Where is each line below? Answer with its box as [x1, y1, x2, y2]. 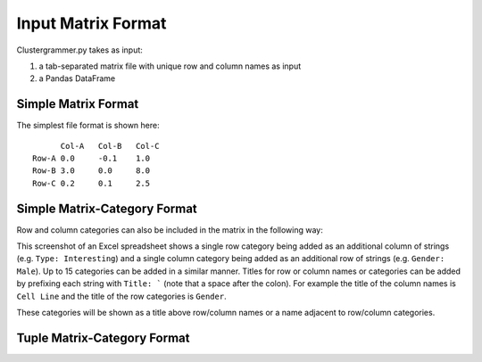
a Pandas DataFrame [38, 73, 116, 84]
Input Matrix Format [16, 13, 167, 33]
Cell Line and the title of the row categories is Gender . [16, 291, 227, 301]
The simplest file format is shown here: [16, 120, 160, 131]
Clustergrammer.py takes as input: [16, 45, 143, 55]
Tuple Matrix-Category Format [16, 330, 190, 345]
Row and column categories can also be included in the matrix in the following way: [16, 224, 323, 235]
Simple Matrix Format [16, 96, 139, 111]
